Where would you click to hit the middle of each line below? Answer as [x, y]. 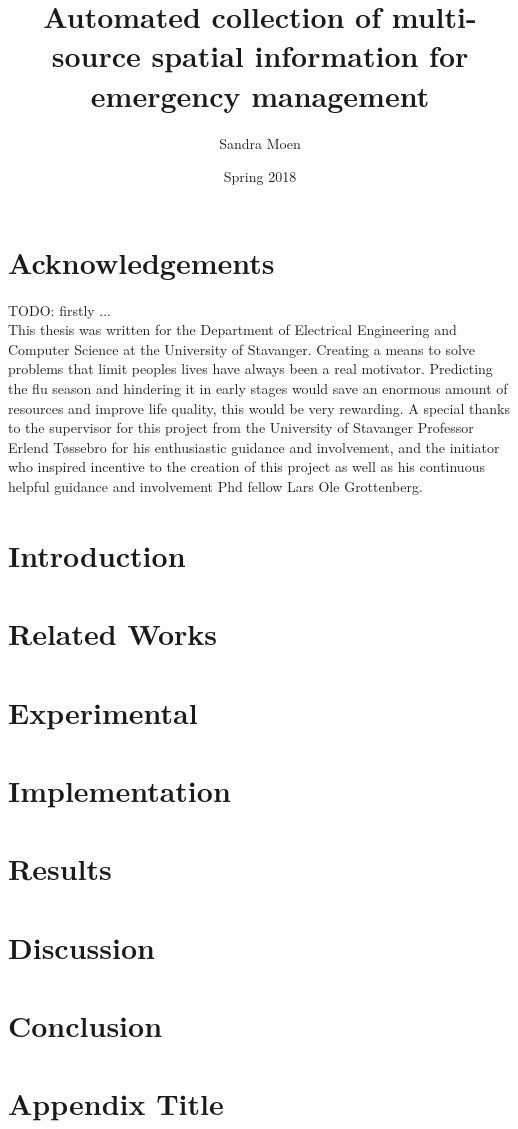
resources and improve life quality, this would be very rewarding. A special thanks [259, 407]
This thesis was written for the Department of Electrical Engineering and [232, 329]
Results [60, 868]
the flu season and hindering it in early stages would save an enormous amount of [258, 388]
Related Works [113, 633]
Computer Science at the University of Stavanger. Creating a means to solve [242, 348]
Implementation [119, 789]
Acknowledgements [141, 261]
